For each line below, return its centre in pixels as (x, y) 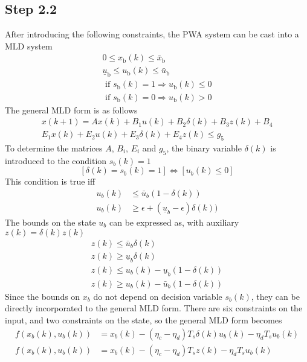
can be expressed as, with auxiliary (174, 222)
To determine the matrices (54, 148)
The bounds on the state (50, 222)
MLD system (29, 46)
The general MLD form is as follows (71, 110)
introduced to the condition (56, 160)
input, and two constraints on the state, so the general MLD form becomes (144, 319)
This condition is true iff (50, 181)
